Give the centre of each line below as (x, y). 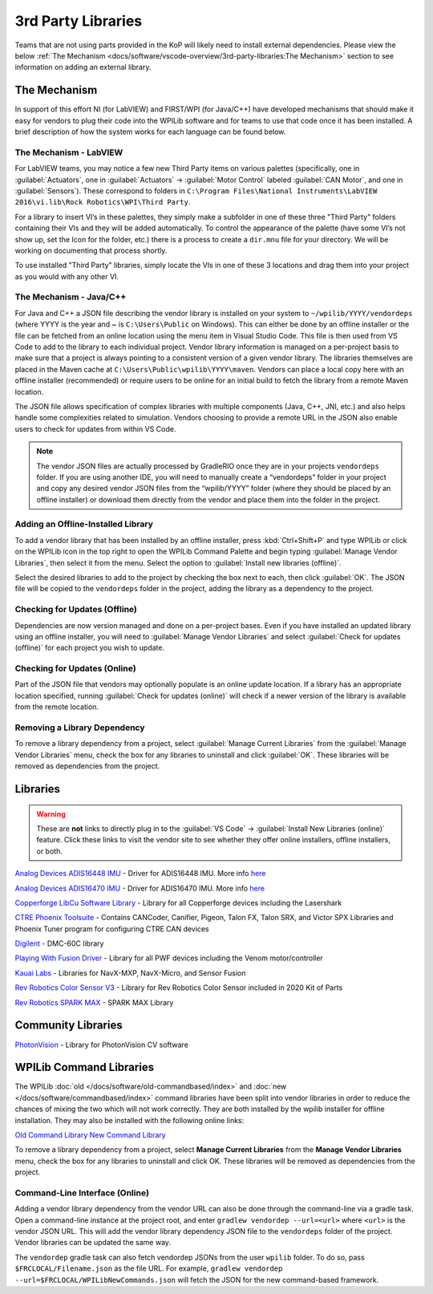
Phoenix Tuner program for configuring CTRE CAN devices (112, 929)
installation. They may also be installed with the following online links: (129, 1120)
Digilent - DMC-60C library (59, 943)
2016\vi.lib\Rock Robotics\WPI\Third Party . (103, 202)
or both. (50, 851)
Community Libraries (69, 1026)
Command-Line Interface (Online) (82, 1193)
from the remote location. (57, 707)
